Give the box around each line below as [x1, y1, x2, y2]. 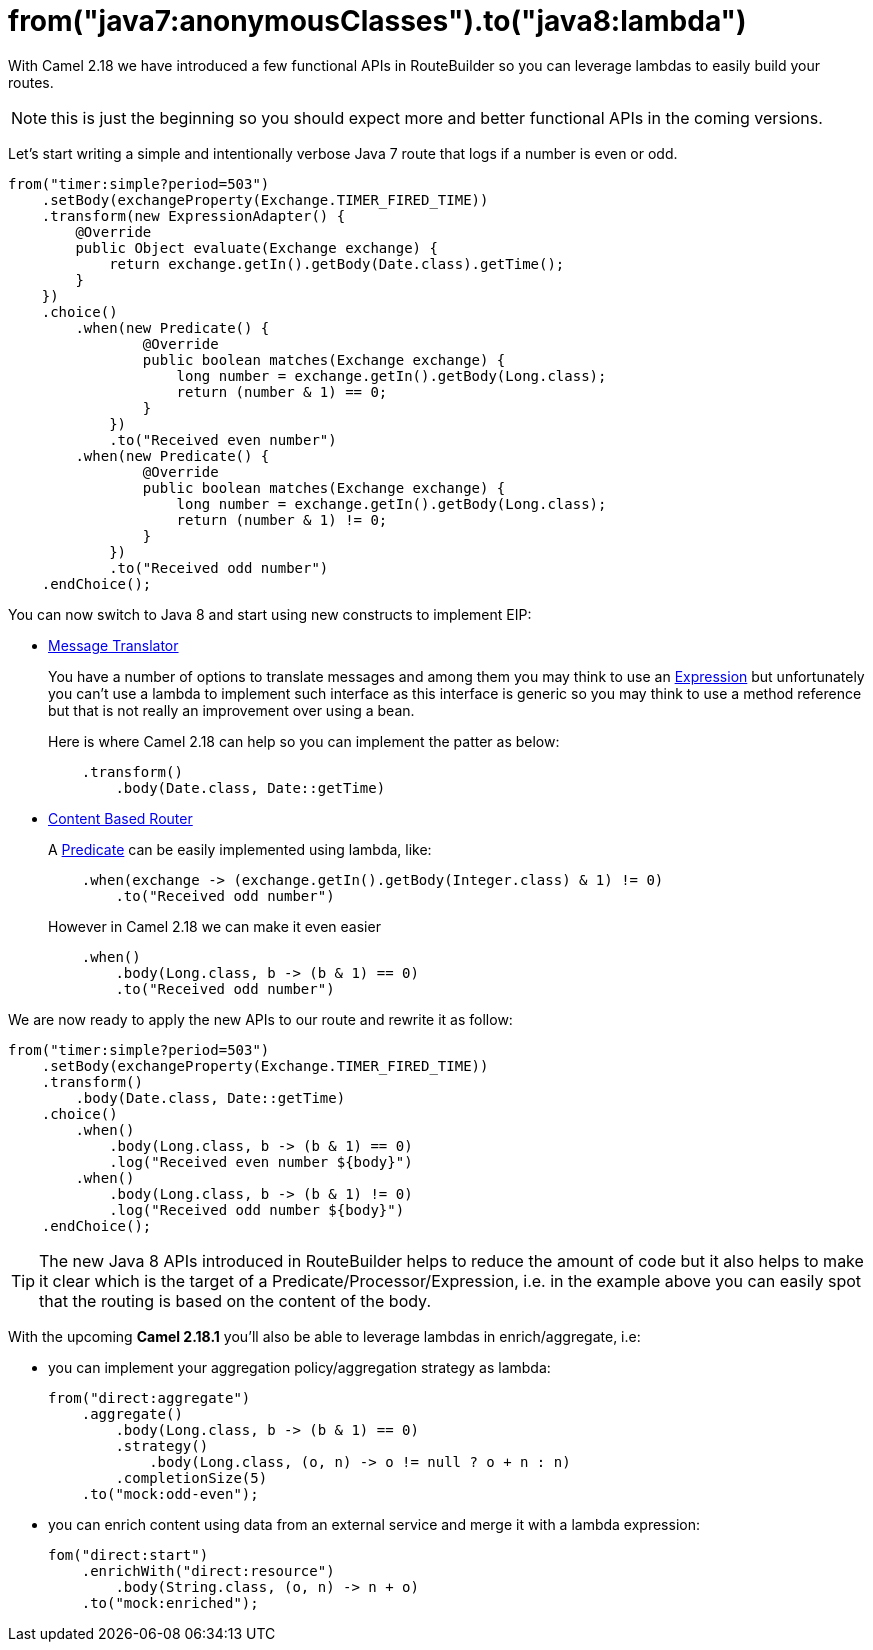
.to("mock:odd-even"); [81, 1485, 259, 1502]
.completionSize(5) [115, 1469, 268, 1486]
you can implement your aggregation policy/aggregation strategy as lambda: [48, 1358, 551, 1376]
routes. [8, 73, 54, 91]
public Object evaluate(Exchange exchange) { [75, 239, 438, 256]
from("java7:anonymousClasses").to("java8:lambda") [8, 4, 747, 38]
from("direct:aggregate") [48, 1389, 251, 1406]
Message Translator [48, 636, 179, 654]
